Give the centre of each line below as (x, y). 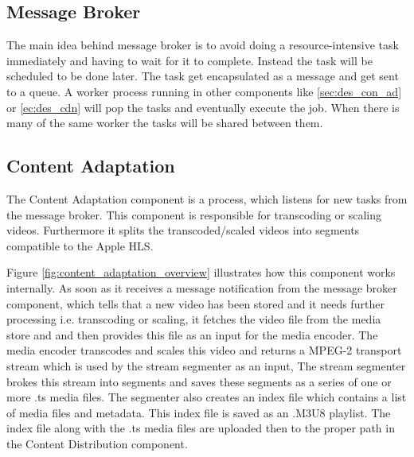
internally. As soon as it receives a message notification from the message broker (202, 287)
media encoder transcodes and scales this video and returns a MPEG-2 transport (204, 350)
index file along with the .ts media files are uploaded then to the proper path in (201, 428)
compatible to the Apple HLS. (80, 245)
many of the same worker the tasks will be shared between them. (165, 123)
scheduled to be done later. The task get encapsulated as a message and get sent (203, 76)
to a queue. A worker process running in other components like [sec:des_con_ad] (204, 91)
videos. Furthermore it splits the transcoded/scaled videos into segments (183, 230)
